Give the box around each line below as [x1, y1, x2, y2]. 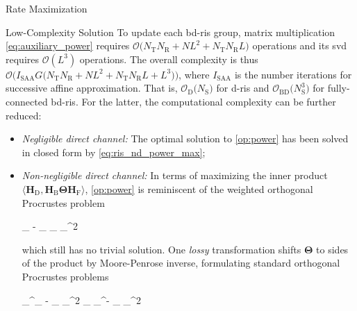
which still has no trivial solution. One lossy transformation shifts [22, 242, 301, 256]
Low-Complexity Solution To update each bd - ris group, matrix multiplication [6, 24, 335, 39]
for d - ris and [216, 81, 269, 95]
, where [178, 67, 210, 81]
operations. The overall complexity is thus [79, 51, 258, 66]
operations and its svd [252, 38, 347, 53]
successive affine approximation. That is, [6, 81, 178, 95]
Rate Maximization [6, 1, 88, 15]
